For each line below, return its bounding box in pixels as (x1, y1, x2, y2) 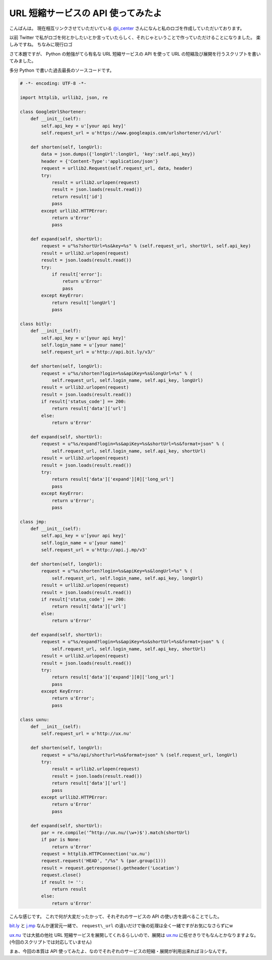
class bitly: (20, 321, 52, 327)
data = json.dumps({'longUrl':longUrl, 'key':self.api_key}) (41, 151, 195, 157)
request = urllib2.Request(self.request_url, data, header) (41, 166, 193, 171)
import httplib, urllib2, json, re (20, 95, 108, 100)
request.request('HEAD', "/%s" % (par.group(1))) (41, 858, 166, 864)
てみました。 (9, 58, 36, 64)
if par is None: (41, 837, 82, 843)
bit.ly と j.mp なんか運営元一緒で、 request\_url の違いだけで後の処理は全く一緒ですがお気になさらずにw (9, 923, 233, 929)
